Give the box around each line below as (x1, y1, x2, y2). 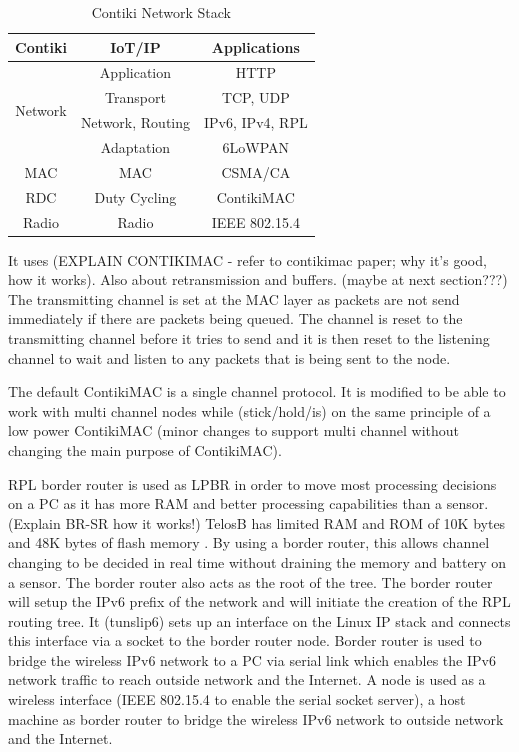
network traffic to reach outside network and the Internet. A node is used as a (8, 669, 486, 690)
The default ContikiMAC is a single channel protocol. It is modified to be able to (8, 381, 506, 402)
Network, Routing (80, 112, 191, 133)
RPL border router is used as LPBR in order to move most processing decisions (8, 473, 497, 494)
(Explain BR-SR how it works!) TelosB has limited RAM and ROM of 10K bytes (8, 512, 506, 533)
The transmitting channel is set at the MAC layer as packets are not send (8, 288, 460, 309)
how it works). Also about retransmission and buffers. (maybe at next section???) (8, 269, 508, 290)
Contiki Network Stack (91, 2, 231, 22)
